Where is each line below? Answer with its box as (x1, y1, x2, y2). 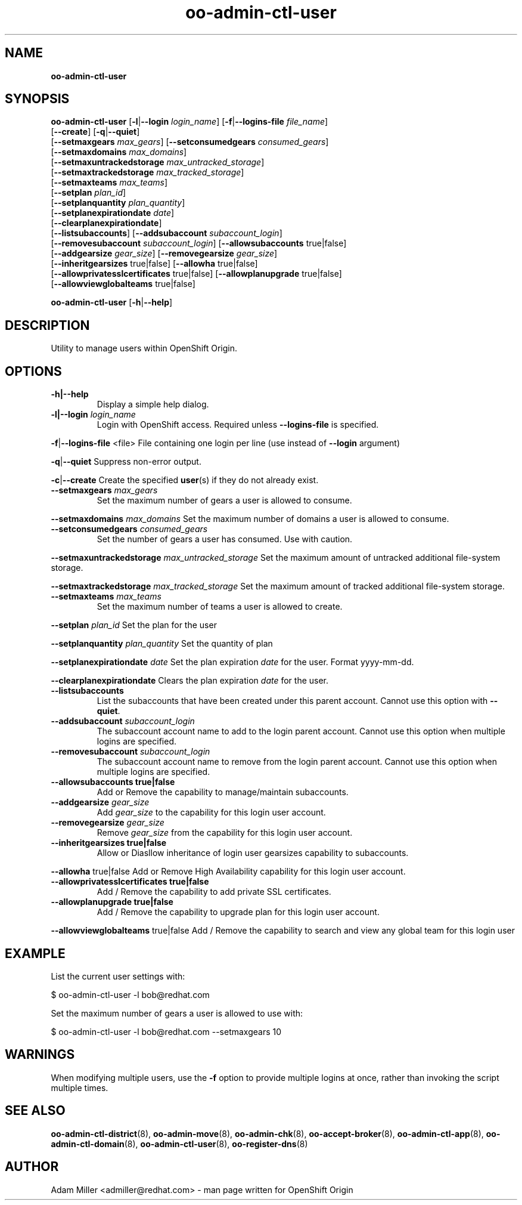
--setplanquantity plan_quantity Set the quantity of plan (51, 638, 273, 649)
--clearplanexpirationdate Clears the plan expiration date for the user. (51, 675, 329, 686)
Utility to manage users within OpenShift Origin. (51, 343, 238, 354)
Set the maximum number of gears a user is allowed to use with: (51, 1008, 303, 1018)
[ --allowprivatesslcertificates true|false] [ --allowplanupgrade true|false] (51, 268, 342, 279)
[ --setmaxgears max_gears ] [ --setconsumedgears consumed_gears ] (51, 137, 329, 147)
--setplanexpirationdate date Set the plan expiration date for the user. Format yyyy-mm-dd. (51, 657, 414, 668)
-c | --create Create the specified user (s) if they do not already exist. (51, 475, 319, 486)
